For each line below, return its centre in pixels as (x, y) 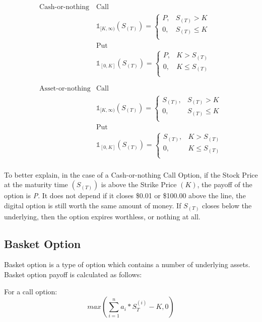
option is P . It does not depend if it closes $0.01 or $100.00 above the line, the (125, 195)
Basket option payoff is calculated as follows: (73, 274)
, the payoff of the (225, 184)
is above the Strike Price (139, 184)
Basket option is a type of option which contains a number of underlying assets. (127, 264)
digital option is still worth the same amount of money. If (93, 206)
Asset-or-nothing (65, 89)
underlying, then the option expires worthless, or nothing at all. (102, 216)
